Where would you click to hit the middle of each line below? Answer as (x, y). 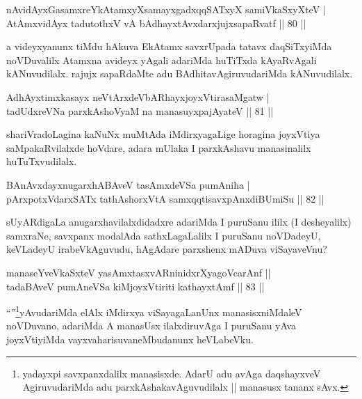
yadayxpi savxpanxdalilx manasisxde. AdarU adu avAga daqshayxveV (172, 373)
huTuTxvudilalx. (42, 161)
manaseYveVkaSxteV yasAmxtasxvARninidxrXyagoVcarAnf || (139, 272)
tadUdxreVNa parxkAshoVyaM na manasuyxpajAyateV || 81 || (140, 110)
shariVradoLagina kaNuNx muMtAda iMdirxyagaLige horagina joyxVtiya (163, 134)
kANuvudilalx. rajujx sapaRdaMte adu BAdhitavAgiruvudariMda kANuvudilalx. (180, 73)
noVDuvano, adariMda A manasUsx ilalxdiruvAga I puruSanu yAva (151, 326)
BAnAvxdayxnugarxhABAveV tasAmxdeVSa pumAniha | (128, 184)
